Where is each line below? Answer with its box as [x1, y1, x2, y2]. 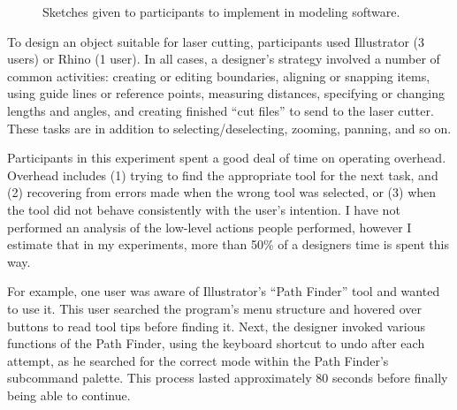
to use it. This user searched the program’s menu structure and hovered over [7, 299, 422, 317]
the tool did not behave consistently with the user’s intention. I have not [7, 200, 400, 218]
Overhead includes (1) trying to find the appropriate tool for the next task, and [7, 165, 438, 184]
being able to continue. [7, 385, 131, 404]
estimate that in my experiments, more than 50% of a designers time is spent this [7, 235, 449, 254]
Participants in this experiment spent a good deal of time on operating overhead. [7, 148, 446, 167]
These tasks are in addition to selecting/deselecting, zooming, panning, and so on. [7, 118, 452, 137]
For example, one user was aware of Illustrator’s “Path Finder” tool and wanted [7, 282, 440, 300]
